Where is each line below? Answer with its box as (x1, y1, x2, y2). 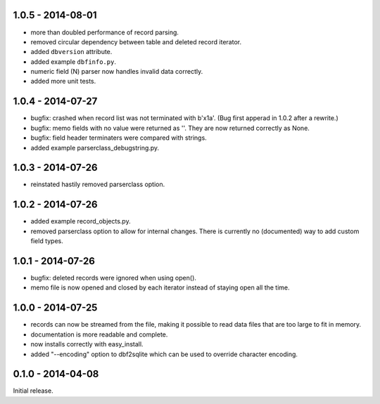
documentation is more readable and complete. (30, 330, 168, 339)
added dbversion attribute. (30, 48, 113, 56)
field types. (30, 237, 63, 245)
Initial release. (13, 386, 53, 395)
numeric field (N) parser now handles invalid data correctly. (30, 67, 203, 76)
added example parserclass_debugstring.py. (30, 143, 160, 152)
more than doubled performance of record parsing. (30, 28, 179, 37)
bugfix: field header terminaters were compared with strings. (30, 133, 207, 142)
